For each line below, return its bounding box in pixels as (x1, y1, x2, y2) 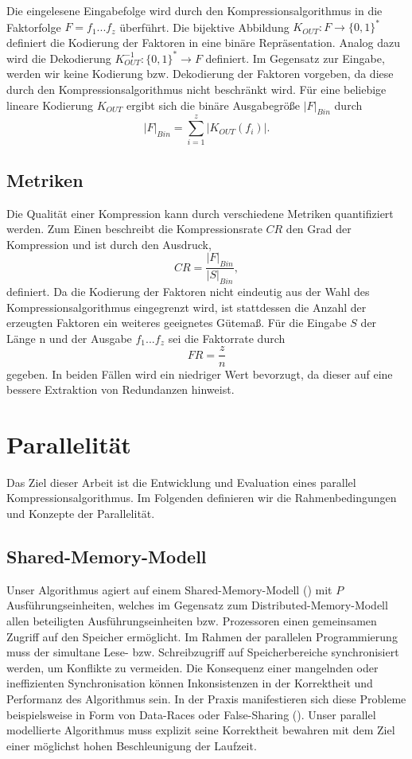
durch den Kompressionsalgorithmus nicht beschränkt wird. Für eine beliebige (6, 80, 387, 97)
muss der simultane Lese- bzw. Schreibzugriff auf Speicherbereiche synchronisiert (6, 644, 399, 660)
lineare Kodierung (6, 96, 93, 113)
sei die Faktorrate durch (168, 329, 286, 346)
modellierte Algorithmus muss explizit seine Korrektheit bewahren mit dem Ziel (6, 722, 395, 738)
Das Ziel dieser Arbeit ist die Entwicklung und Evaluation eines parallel (6, 473, 356, 490)
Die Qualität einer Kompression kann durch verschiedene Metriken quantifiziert (6, 204, 394, 221)
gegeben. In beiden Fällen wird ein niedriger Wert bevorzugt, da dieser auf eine (6, 365, 393, 382)
